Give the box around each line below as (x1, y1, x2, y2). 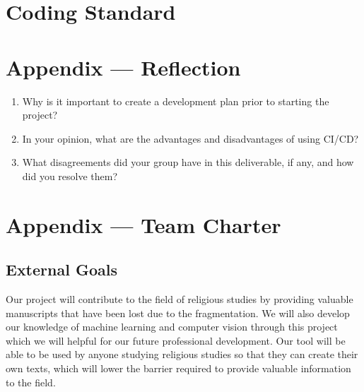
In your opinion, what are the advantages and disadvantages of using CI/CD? (22, 131, 359, 145)
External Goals (6, 259, 117, 280)
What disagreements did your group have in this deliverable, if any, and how (22, 155, 354, 170)
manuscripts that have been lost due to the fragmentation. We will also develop (6, 305, 350, 320)
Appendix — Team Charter (6, 210, 281, 239)
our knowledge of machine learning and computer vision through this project (6, 319, 338, 334)
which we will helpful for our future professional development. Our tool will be (6, 333, 346, 348)
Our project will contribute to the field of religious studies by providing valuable (6, 292, 353, 307)
